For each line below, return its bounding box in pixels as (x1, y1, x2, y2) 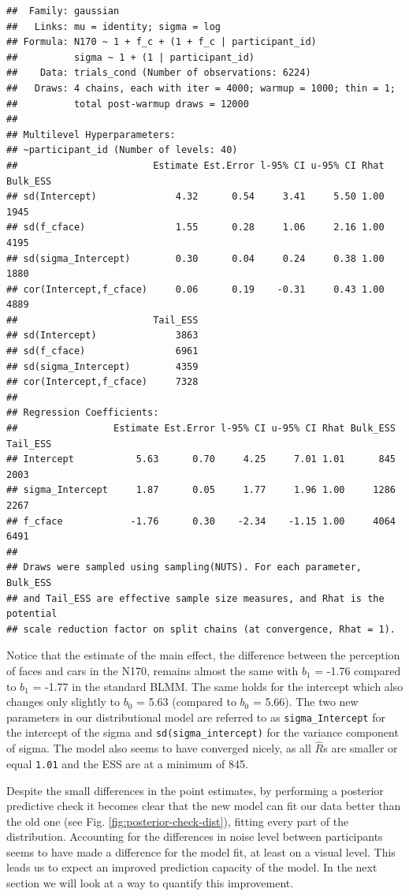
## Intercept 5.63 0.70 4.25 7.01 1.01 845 (6, 454, 396, 465)
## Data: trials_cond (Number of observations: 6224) (6, 67, 311, 79)
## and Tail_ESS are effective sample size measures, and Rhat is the (6, 592, 385, 604)
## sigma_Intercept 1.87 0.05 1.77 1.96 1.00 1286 (6, 484, 396, 496)
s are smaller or (323, 740, 398, 756)
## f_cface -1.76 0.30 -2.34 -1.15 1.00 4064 (6, 515, 396, 527)
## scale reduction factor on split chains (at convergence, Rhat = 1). (6, 623, 396, 635)
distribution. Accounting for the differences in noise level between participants (6, 828, 383, 845)
